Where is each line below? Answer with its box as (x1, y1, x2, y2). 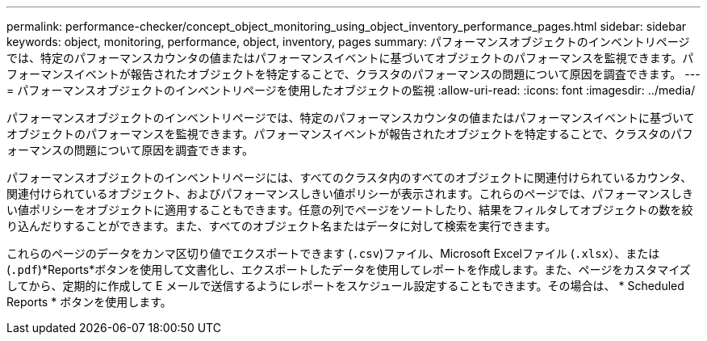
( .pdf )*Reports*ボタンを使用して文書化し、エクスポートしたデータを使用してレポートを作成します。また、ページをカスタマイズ (6, 263, 691, 276)
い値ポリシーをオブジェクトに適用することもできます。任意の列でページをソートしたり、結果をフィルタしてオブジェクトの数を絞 (6, 203, 693, 217)
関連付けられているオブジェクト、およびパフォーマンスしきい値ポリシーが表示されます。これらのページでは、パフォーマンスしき (6, 187, 694, 200)
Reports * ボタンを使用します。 (6, 295, 172, 309)
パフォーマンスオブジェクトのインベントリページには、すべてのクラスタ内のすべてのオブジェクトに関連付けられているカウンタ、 (6, 170, 692, 184)
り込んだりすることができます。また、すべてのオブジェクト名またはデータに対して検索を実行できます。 (6, 219, 557, 233)
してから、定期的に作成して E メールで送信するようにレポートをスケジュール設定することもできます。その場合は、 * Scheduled (6, 279, 684, 293)
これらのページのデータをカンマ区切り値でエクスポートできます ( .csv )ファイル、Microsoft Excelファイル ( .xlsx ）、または (6, 246, 660, 260)
